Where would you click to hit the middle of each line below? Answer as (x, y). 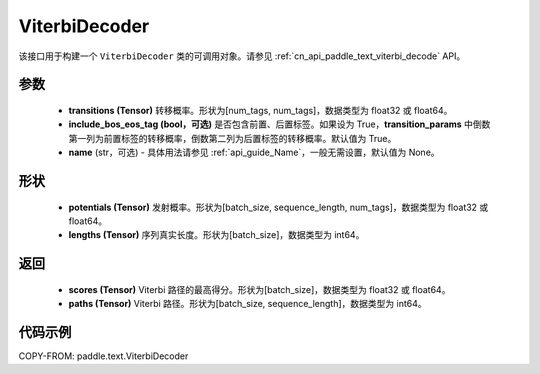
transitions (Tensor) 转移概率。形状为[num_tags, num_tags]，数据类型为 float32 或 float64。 (260, 110)
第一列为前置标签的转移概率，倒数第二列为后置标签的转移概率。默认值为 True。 (232, 138)
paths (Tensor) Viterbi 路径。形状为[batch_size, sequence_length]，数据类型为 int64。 (247, 304)
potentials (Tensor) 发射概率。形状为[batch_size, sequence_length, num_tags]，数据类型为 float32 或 (278, 207)
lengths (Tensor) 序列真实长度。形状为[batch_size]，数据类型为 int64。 (216, 235)
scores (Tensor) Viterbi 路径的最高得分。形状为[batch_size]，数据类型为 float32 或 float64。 (259, 289)
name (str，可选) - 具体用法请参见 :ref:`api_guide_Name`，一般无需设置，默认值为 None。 (254, 152)
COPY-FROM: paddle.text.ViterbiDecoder (103, 356)
